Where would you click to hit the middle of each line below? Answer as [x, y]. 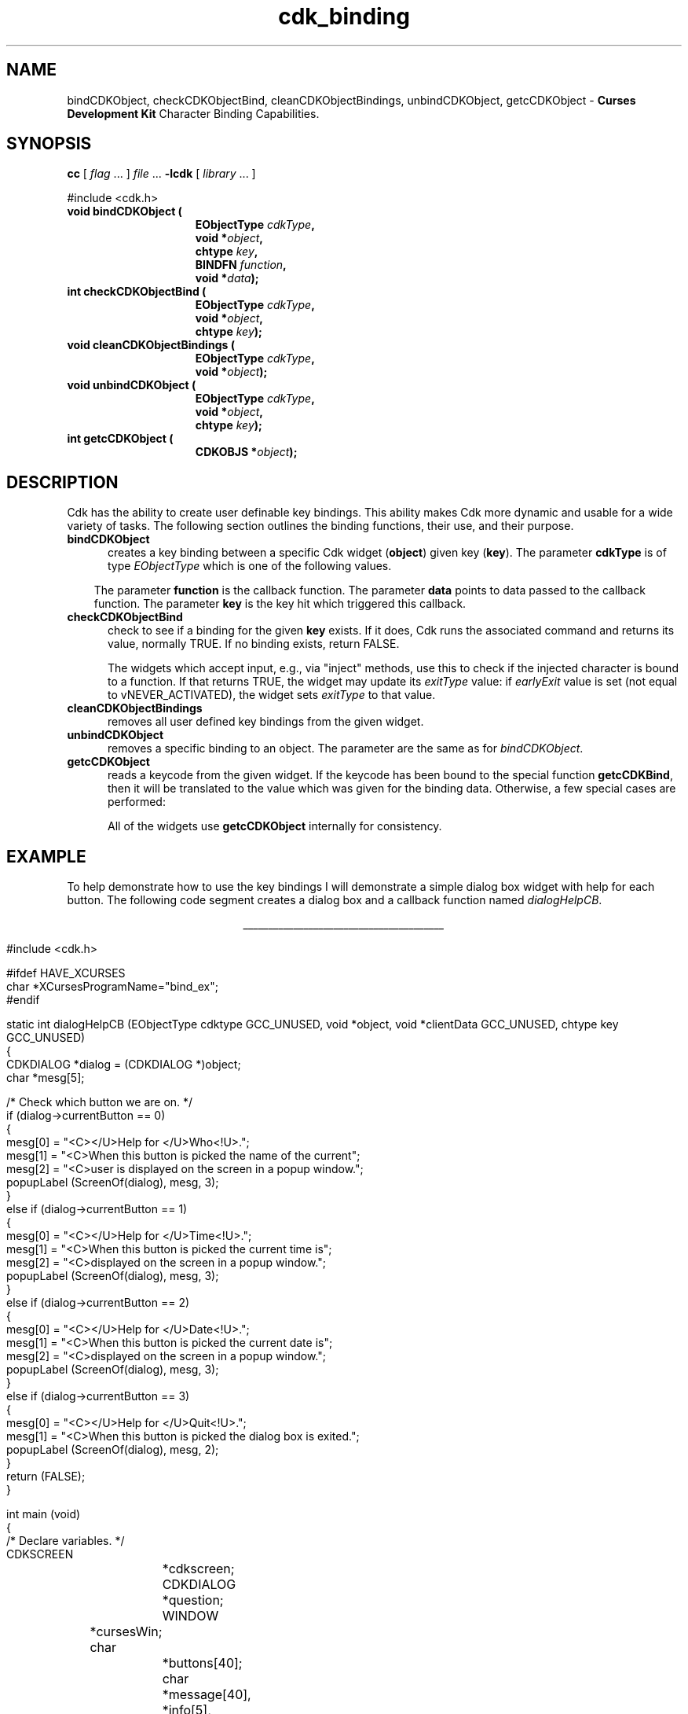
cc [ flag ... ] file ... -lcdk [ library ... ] [161, 174]
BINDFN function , [241, 265]
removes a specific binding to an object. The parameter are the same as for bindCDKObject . [346, 748]
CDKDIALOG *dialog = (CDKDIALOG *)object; [124, 1065]
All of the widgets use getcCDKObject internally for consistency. [275, 826]
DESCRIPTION [62, 482]
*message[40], [207, 1695]
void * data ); [227, 278]
